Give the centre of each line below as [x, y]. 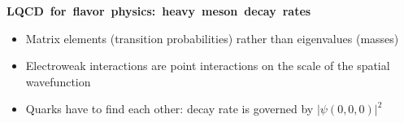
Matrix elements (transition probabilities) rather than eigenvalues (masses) [212, 38]
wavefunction [58, 81]
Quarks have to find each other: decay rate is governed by [169, 109]
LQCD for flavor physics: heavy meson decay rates [159, 11]
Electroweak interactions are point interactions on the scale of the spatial [208, 66]
